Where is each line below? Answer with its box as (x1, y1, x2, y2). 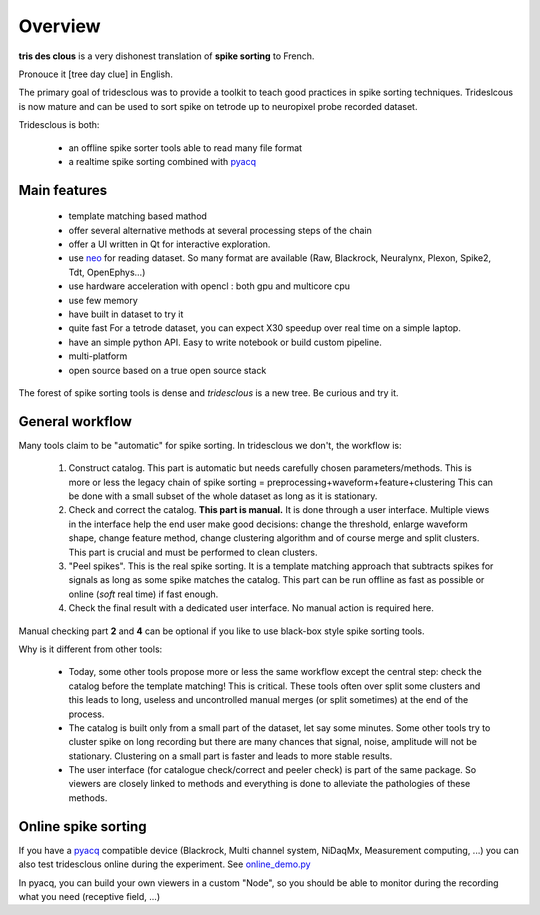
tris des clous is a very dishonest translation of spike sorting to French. (18, 50, 315, 62)
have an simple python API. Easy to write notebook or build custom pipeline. (68, 336, 382, 348)
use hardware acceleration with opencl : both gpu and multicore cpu (68, 280, 350, 292)
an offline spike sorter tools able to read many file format (68, 141, 303, 154)
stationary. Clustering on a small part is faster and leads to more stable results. (68, 750, 393, 762)
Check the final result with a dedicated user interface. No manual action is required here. (68, 602, 434, 614)
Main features (18, 181, 108, 199)
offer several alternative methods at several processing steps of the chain (68, 224, 372, 236)
